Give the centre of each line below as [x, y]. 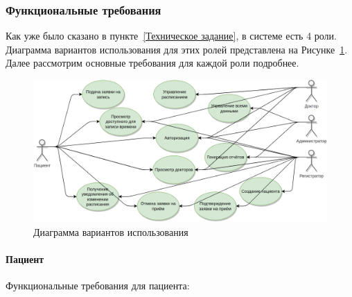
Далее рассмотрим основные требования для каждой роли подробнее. [152, 63]
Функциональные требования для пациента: [98, 286]
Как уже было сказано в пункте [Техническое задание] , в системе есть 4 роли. [171, 36]
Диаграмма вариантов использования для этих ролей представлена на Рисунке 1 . [177, 49]
